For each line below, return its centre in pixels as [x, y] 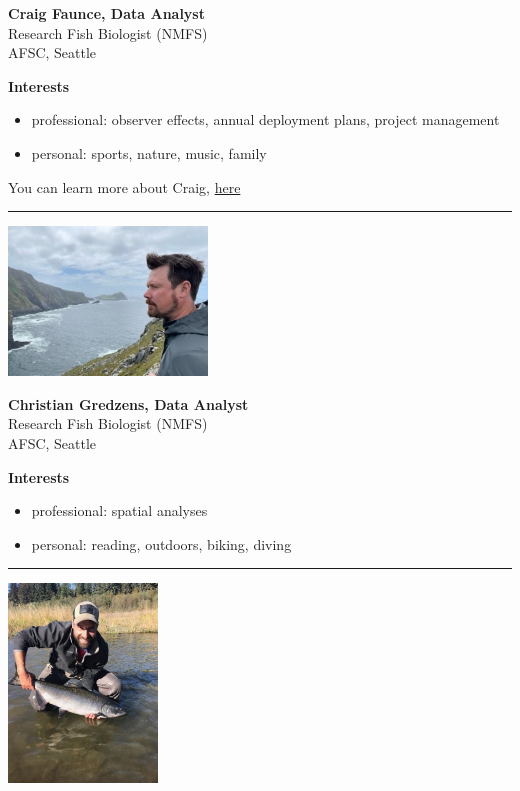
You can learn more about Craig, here [124, 186]
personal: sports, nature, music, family [149, 152]
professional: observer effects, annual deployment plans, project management [265, 119]
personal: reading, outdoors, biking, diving [161, 543]
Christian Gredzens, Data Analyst [128, 403]
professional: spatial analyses [119, 510]
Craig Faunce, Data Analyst [106, 13]
